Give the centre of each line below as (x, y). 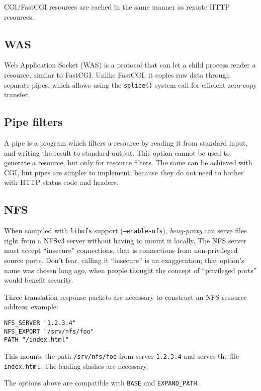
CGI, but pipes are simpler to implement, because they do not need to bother (124, 172)
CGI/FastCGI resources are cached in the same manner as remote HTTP (117, 7)
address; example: (31, 307)
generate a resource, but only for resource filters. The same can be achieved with (128, 162)
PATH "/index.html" (36, 340)
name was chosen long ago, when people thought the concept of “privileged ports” (130, 270)
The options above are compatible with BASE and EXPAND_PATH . (102, 383)
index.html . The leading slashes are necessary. (76, 366)
